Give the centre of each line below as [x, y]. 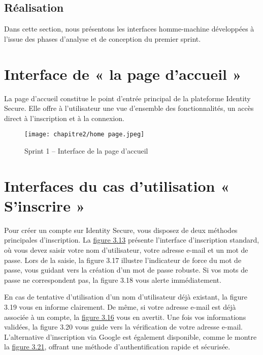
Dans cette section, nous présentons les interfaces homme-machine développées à [129, 29]
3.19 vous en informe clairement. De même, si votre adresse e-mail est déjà [120, 307]
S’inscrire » [45, 205]
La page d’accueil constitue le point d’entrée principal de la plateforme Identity [127, 98]
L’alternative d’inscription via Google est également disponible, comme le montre [130, 336]
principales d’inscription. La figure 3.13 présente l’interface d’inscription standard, [132, 240]
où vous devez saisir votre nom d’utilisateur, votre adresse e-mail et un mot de [126, 250]
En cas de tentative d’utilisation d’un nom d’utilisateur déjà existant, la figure [126, 297]
